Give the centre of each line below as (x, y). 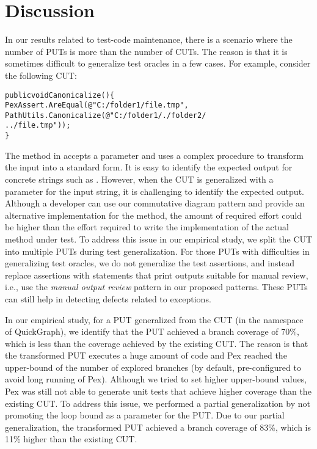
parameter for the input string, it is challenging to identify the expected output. (155, 191)
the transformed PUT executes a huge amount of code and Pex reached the (146, 355)
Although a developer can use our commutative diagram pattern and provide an (155, 203)
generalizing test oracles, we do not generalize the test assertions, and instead (150, 263)
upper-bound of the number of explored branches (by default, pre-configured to (153, 367)
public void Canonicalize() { (60, 95)
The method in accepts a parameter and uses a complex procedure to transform (154, 155)
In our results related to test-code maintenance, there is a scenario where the (149, 39)
